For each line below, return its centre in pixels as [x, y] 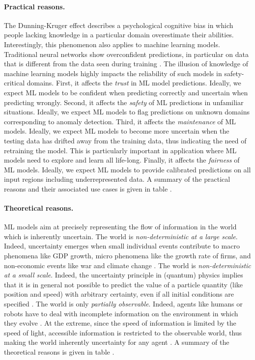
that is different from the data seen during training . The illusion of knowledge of [126, 64]
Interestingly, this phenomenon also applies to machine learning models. [112, 44]
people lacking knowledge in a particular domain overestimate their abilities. [119, 35]
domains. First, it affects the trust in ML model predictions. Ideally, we [134, 83]
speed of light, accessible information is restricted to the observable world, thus [123, 332]
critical [14, 83]
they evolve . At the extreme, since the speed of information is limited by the [120, 323]
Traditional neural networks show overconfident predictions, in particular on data [126, 54]
